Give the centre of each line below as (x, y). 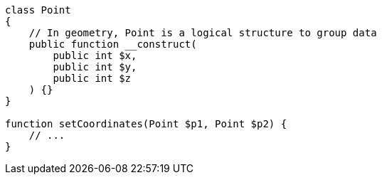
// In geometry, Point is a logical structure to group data (203, 33)
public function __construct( (113, 44)
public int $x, (95, 55)
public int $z (92, 78)
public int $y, (95, 67)
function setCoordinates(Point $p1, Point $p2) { (146, 124)
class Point (38, 10)
